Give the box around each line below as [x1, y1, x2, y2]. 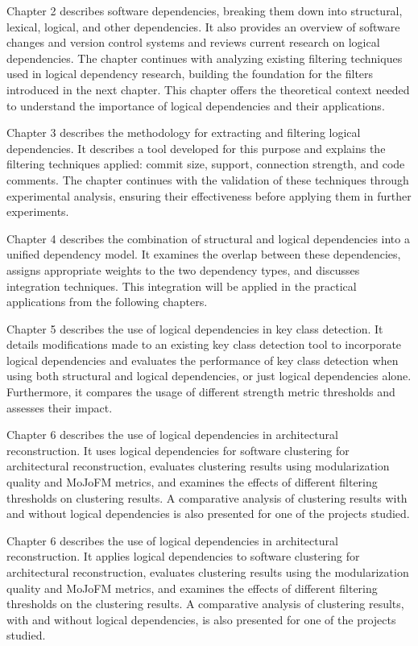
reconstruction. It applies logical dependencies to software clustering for [6, 548, 360, 565]
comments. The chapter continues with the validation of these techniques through [6, 171, 409, 188]
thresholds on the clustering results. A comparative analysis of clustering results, [6, 595, 404, 612]
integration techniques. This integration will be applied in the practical [6, 277, 357, 294]
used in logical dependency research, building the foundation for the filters [6, 65, 374, 82]
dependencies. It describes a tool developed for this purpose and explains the [6, 139, 386, 156]
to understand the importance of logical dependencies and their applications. [6, 97, 385, 114]
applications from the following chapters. [6, 293, 208, 310]
